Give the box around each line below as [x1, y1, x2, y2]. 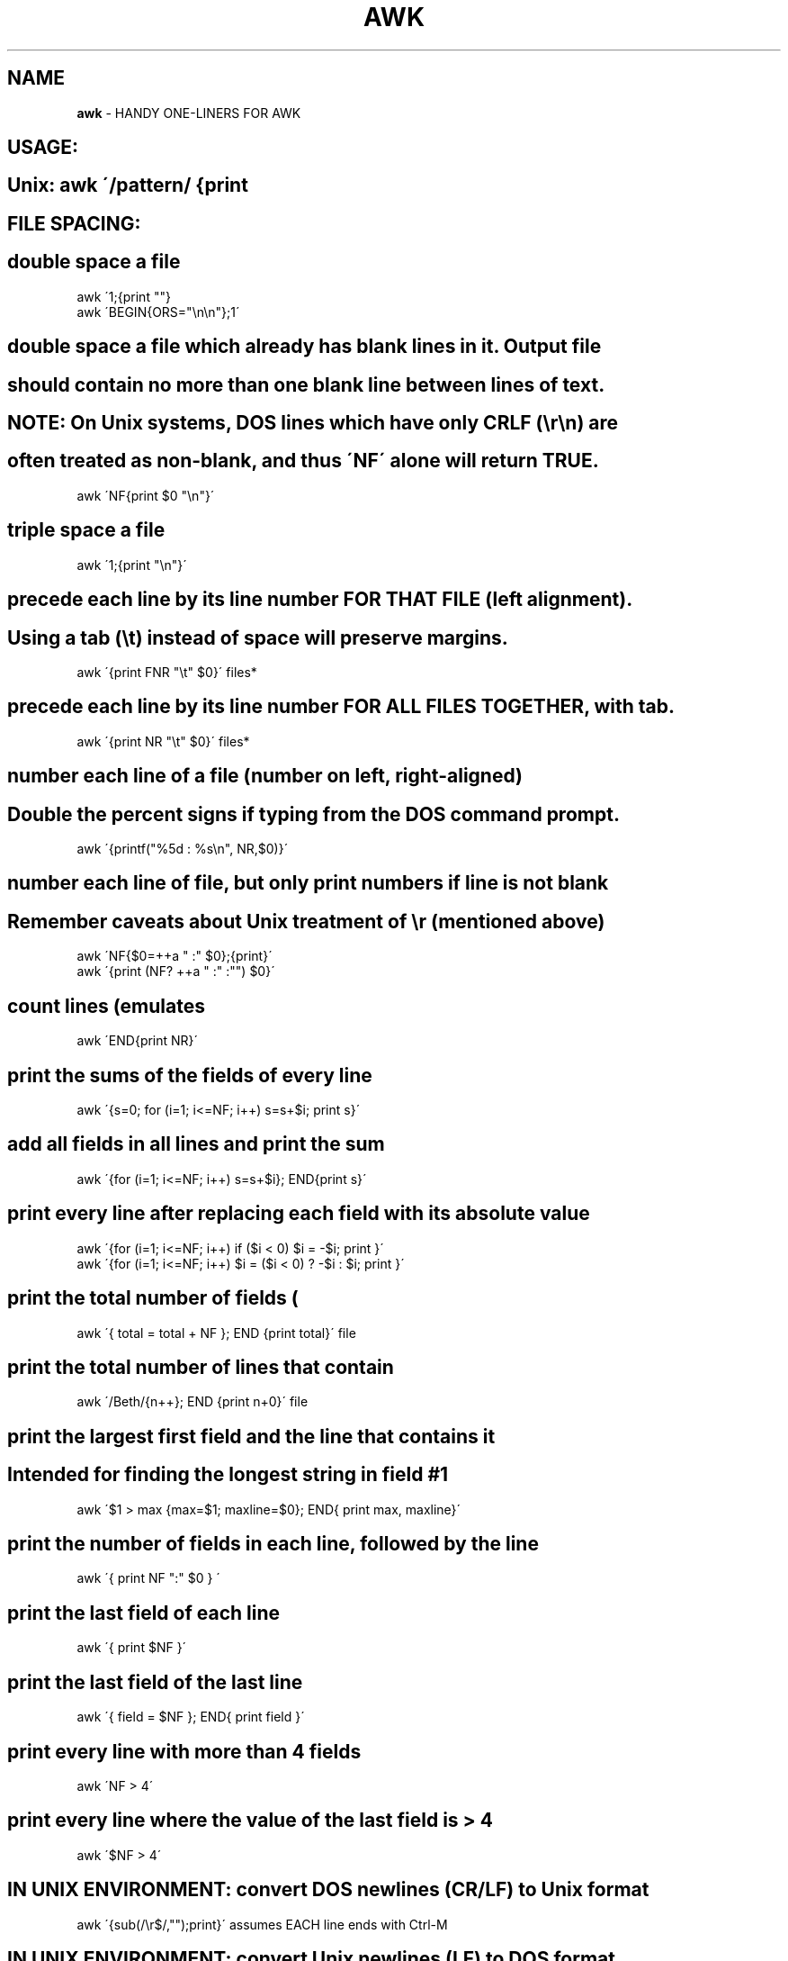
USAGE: [7, 136, 79, 159]
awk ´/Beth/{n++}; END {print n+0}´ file [76, 1394, 309, 1410]
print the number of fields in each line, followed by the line [7, 1532, 539, 1556]
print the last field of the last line [7, 1670, 303, 1694]
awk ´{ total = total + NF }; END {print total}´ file [76, 1324, 356, 1341]
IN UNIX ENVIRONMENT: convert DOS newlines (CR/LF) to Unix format [7, 1878, 649, 1902]
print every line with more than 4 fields [7, 1740, 362, 1763]
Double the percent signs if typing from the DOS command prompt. [7, 802, 620, 826]
